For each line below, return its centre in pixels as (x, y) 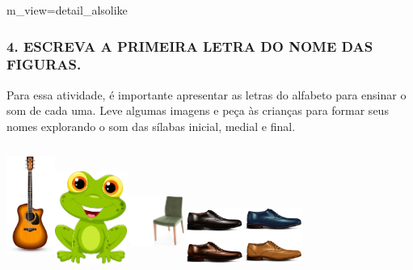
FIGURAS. (44, 64)
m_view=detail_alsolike (67, 10)
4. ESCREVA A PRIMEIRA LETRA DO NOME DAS (190, 46)
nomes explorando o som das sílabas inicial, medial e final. (151, 126)
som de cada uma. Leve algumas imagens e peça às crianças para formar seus (198, 110)
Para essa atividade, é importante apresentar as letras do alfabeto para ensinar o (206, 94)
